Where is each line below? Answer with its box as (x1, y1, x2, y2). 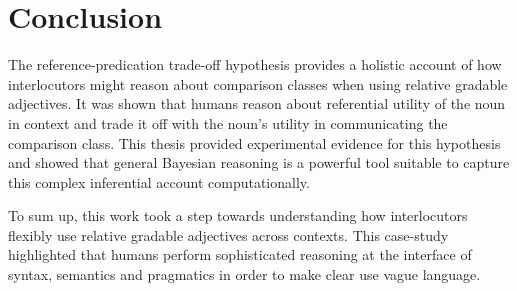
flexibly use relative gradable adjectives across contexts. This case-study (8, 224, 449, 245)
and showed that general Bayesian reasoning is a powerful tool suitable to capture (8, 152, 510, 173)
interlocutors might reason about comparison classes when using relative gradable (8, 73, 508, 94)
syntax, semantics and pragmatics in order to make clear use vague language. (8, 264, 481, 285)
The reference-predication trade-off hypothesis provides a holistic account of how (8, 54, 502, 75)
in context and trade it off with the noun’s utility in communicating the (8, 112, 448, 133)
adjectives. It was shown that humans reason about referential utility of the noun (8, 93, 506, 114)
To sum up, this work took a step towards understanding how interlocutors (8, 205, 468, 226)
